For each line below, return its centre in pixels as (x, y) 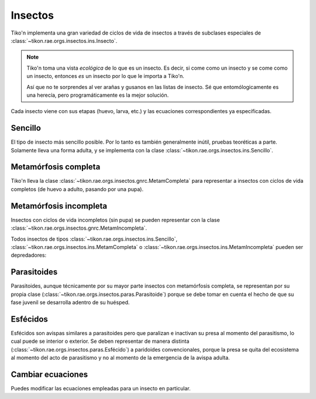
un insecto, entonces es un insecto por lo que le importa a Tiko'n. (105, 76)
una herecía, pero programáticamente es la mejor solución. (98, 95)
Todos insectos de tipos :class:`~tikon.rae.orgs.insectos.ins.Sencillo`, (94, 239)
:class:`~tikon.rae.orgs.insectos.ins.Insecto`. (64, 40)
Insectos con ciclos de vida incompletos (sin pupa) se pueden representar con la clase (115, 220)
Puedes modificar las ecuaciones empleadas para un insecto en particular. (101, 388)
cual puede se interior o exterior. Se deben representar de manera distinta (100, 341)
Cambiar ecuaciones (49, 374)
